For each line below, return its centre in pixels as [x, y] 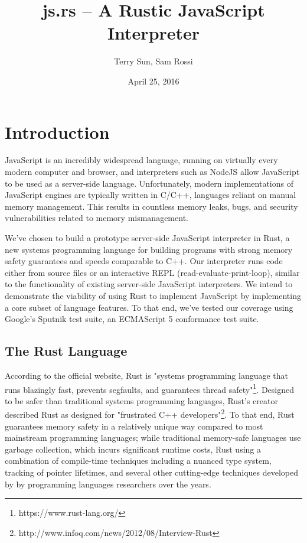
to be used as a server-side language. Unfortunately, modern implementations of [149, 183]
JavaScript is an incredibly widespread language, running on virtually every [141, 160]
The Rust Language [66, 351]
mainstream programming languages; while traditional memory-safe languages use [153, 438]
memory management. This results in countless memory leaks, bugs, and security [151, 206]
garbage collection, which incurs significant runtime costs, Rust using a [133, 449]
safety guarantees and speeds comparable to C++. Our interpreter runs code [144, 261]
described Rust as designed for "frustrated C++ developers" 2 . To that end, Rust [150, 414]
